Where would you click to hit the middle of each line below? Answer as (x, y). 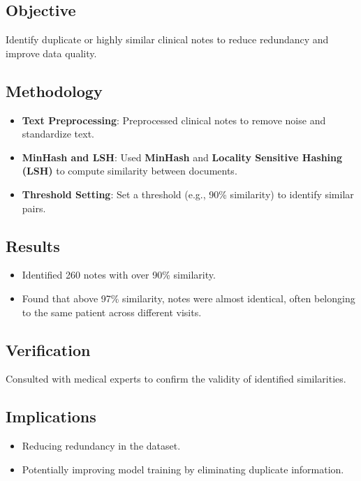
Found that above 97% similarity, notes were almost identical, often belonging (189, 298)
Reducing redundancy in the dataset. (101, 446)
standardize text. (58, 134)
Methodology (54, 90)
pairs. (34, 208)
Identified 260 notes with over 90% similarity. (119, 275)
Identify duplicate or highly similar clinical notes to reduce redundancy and (167, 39)
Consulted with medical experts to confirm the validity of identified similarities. (176, 379)
